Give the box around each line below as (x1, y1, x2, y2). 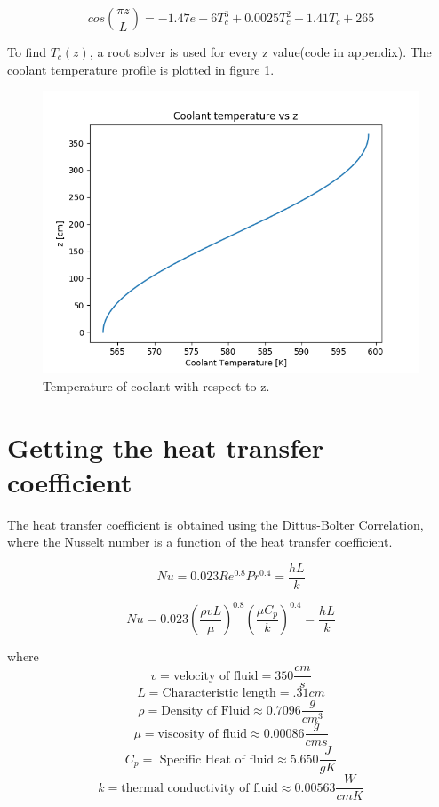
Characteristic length (162, 687, 276, 700)
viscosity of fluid (157, 727, 248, 740)
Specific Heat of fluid (159, 753, 275, 766)
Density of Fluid (161, 704, 251, 717)
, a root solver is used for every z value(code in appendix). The (89, 43, 432, 60)
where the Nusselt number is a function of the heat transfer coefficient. (7, 532, 393, 551)
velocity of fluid (172, 669, 259, 683)
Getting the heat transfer (7, 428, 324, 465)
